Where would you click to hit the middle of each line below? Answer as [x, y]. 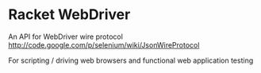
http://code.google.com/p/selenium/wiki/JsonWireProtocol [104, 44]
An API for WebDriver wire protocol [65, 36]
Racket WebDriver [69, 15]
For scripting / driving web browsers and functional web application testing [131, 60]
